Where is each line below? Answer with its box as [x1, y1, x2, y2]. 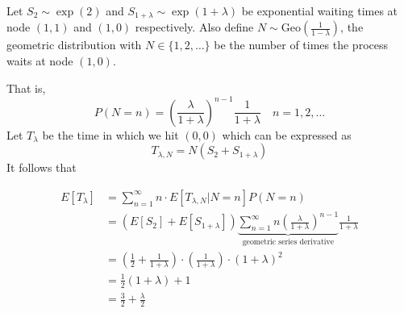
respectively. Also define [135, 19, 254, 35]
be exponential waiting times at [241, 2, 398, 19]
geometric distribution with [6, 36, 142, 53]
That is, [6, 79, 46, 96]
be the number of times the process [214, 36, 388, 53]
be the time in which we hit [42, 126, 179, 143]
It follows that [6, 159, 77, 176]
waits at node [6, 52, 73, 69]
